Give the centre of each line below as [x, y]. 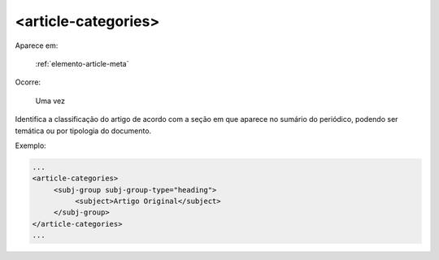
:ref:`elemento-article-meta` [82, 63]
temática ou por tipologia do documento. [83, 131]
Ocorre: [28, 82]
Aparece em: [37, 45]
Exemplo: [30, 145]
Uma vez [50, 101]
